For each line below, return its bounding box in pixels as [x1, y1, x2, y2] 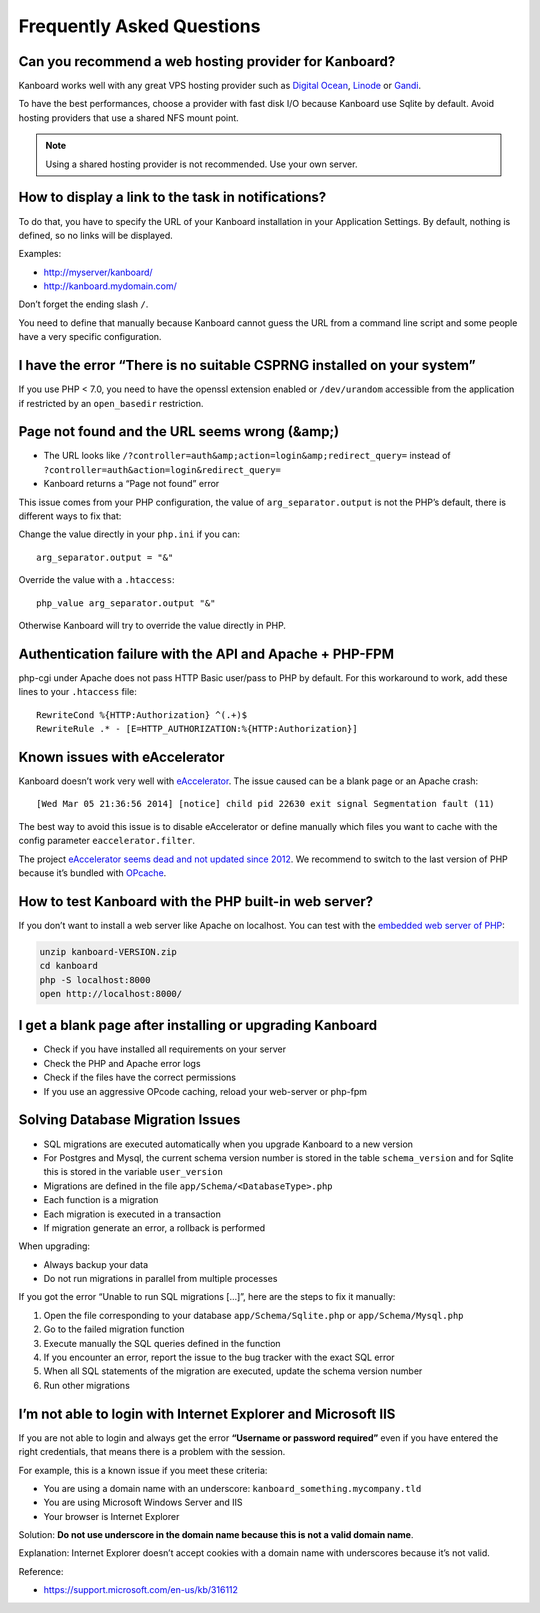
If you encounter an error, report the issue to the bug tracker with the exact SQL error [43, 1351, 395, 1364]
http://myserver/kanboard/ [43, 266, 154, 278]
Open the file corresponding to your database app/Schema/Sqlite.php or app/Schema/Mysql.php [43, 1309, 464, 1321]
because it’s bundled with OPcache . [18, 866, 167, 879]
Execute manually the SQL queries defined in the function [43, 1337, 281, 1349]
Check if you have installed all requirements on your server [43, 1043, 287, 1055]
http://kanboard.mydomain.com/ [43, 280, 177, 292]
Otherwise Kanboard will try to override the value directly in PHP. [18, 619, 287, 631]
